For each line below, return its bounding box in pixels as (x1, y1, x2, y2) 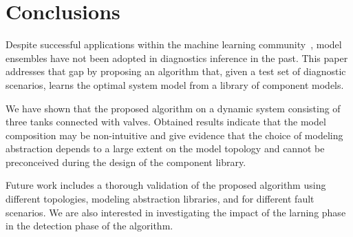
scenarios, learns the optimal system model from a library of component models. (6, 77, 344, 92)
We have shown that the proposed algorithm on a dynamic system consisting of (6, 101, 341, 115)
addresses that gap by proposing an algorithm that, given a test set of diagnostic (6, 64, 346, 79)
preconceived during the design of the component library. (6, 154, 246, 169)
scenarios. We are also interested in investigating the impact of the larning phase (6, 205, 346, 219)
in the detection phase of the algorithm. (6, 218, 173, 233)
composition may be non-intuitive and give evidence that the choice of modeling (6, 127, 343, 142)
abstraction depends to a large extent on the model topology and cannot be (6, 141, 325, 156)
